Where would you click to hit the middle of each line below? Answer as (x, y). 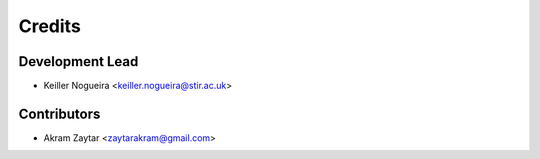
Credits (50, 26)
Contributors (59, 113)
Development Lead (78, 61)
